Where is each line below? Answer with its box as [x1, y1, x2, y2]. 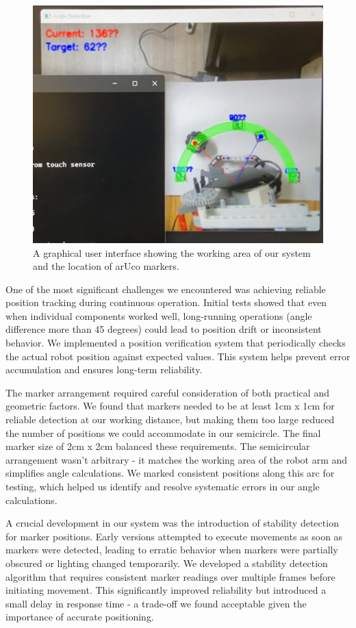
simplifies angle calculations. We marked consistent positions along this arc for [5, 466, 335, 480]
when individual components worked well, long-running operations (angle [5, 308, 312, 323]
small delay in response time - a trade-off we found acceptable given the [5, 596, 307, 610]
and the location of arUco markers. [33, 259, 179, 273]
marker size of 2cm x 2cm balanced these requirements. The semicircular [5, 439, 310, 453]
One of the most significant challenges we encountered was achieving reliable [5, 281, 326, 296]
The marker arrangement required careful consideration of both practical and [5, 385, 329, 399]
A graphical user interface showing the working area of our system [33, 245, 311, 260]
